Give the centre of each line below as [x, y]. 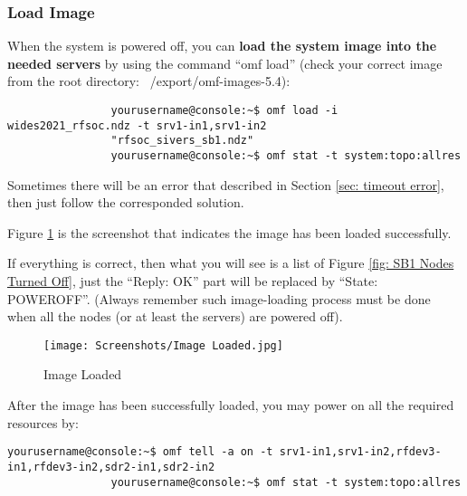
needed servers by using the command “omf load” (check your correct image [225, 63]
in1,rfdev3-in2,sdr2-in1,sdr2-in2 [111, 467]
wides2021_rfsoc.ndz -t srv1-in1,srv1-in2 [137, 125]
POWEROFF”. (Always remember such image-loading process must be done [219, 298]
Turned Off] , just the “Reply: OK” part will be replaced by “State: [193, 281]
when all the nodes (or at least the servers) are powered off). [175, 316]
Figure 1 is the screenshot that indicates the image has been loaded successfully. [229, 232]
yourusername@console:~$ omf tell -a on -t [140, 452]
